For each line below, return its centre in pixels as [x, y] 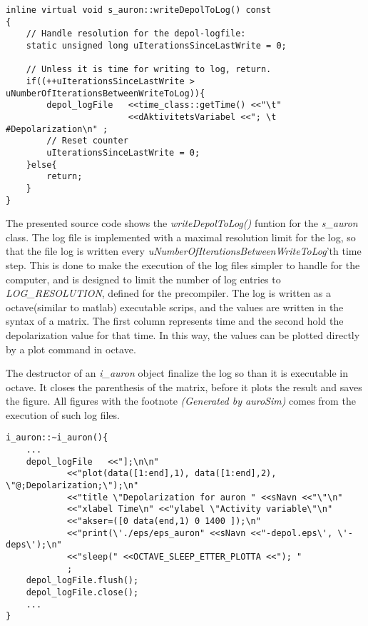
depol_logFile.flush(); [82, 581]
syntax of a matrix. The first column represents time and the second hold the [175, 321]
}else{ [41, 165]
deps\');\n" [34, 545]
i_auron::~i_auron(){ [57, 438]
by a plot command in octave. [71, 349]
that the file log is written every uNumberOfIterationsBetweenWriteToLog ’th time [184, 251]
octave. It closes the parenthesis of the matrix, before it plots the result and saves [184, 387]
